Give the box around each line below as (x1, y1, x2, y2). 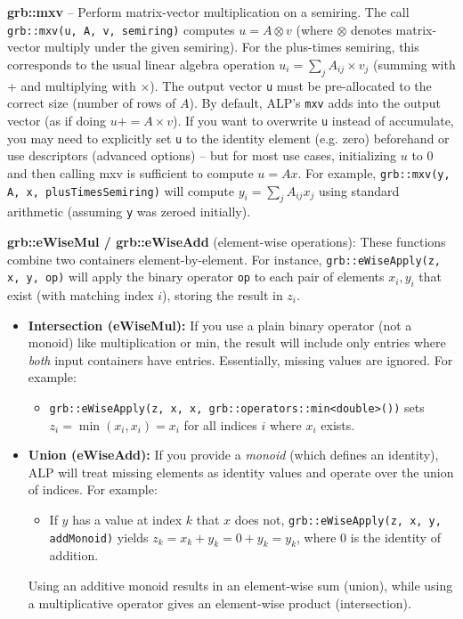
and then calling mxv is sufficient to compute (7, 163, 254, 182)
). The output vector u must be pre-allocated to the (150, 76, 432, 94)
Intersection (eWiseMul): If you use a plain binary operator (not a (28, 315, 412, 334)
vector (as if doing (7, 110, 106, 129)
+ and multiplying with (7, 76, 136, 94)
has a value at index (72, 510, 183, 529)
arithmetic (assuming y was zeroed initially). (7, 202, 251, 221)
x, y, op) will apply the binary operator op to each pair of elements (7, 267, 385, 286)
